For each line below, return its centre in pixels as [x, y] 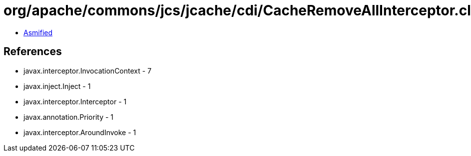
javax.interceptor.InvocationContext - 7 [88, 71]
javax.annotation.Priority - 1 [69, 117]
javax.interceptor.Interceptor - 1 [75, 101]
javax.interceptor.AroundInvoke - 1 [80, 132]
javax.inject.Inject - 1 [57, 86]
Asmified [38, 32]
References [33, 52]
